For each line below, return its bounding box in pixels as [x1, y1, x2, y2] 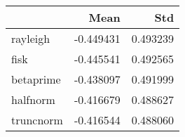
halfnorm [11, 91, 55, 107]
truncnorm [11, 112, 63, 128]
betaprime [11, 71, 61, 87]
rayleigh [11, 30, 50, 46]
